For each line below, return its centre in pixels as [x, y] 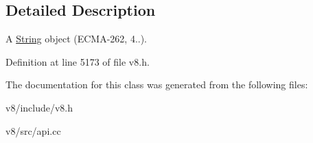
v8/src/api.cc [33, 130]
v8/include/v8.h [39, 107]
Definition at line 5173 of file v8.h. [78, 61]
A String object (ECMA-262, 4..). [77, 39]
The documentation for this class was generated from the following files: [157, 84]
